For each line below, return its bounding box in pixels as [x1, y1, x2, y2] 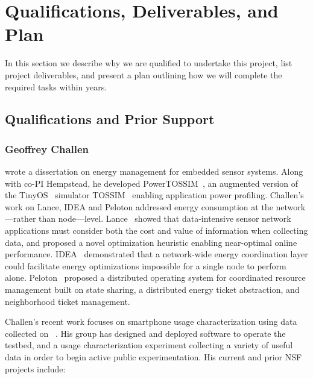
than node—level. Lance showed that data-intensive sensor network [39, 212, 291, 225]
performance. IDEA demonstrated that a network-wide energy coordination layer [5, 248, 308, 260]
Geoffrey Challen [5, 141, 89, 156]
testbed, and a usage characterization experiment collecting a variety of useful [5, 339, 293, 351]
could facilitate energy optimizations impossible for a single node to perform [5, 259, 286, 272]
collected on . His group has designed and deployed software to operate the [5, 327, 286, 339]
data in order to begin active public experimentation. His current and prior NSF [5, 351, 302, 363]
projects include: [5, 362, 66, 375]
